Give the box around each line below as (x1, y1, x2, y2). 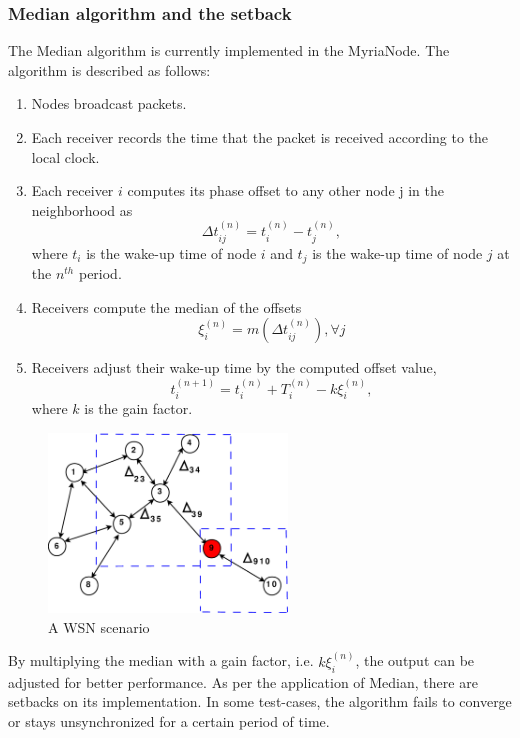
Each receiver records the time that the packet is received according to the (31, 127, 489, 147)
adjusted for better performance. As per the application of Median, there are (8, 671, 478, 692)
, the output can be (355, 650, 475, 671)
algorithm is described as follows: (8, 59, 211, 80)
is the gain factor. (84, 398, 193, 419)
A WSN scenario (48, 616, 150, 637)
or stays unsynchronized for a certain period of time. (8, 710, 330, 731)
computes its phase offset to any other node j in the (127, 180, 444, 201)
